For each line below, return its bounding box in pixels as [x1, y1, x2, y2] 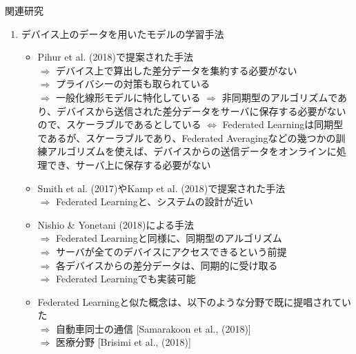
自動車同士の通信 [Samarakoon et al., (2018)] [55, 321, 251, 335]
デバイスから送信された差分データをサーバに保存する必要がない [57, 103, 346, 118]
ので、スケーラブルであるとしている [37, 117, 201, 132]
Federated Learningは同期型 [222, 117, 344, 132]
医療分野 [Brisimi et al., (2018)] [55, 335, 191, 349]
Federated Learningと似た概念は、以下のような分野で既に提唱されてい [37, 294, 351, 309]
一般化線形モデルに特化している [55, 90, 201, 104]
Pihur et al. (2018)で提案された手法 [37, 50, 194, 64]
